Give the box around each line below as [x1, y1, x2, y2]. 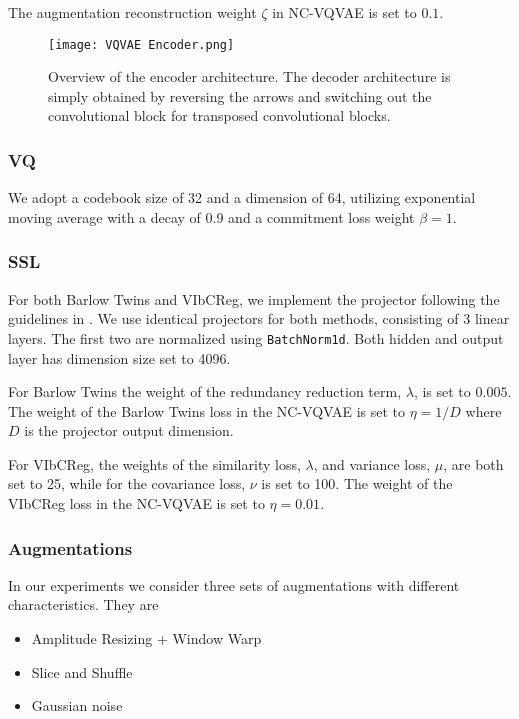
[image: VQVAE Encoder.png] [48, 37, 235, 52]
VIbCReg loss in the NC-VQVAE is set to [8, 493, 265, 514]
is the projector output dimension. [24, 420, 234, 441]
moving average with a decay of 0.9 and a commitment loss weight [8, 206, 415, 227]
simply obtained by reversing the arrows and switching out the [48, 85, 432, 106]
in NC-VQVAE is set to [272, 2, 417, 22]
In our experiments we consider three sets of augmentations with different [8, 574, 460, 595]
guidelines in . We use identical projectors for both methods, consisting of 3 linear [8, 308, 510, 329]
